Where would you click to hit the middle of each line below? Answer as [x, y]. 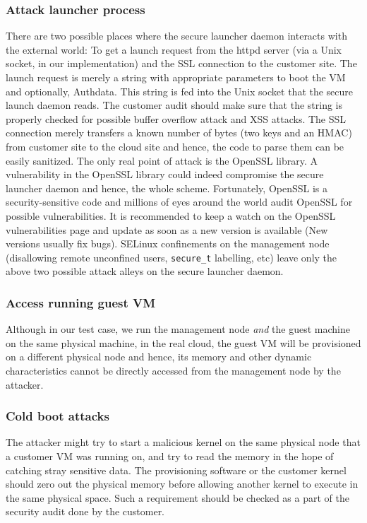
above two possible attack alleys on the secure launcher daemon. [145, 271]
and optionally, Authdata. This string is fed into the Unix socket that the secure [180, 91]
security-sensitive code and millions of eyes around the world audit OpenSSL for [179, 202]
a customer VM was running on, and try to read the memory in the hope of [170, 456]
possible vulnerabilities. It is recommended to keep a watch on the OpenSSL [171, 215]
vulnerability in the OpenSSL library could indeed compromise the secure [165, 174]
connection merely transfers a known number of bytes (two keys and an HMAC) [179, 133]
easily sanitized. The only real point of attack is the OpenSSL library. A [162, 160]
